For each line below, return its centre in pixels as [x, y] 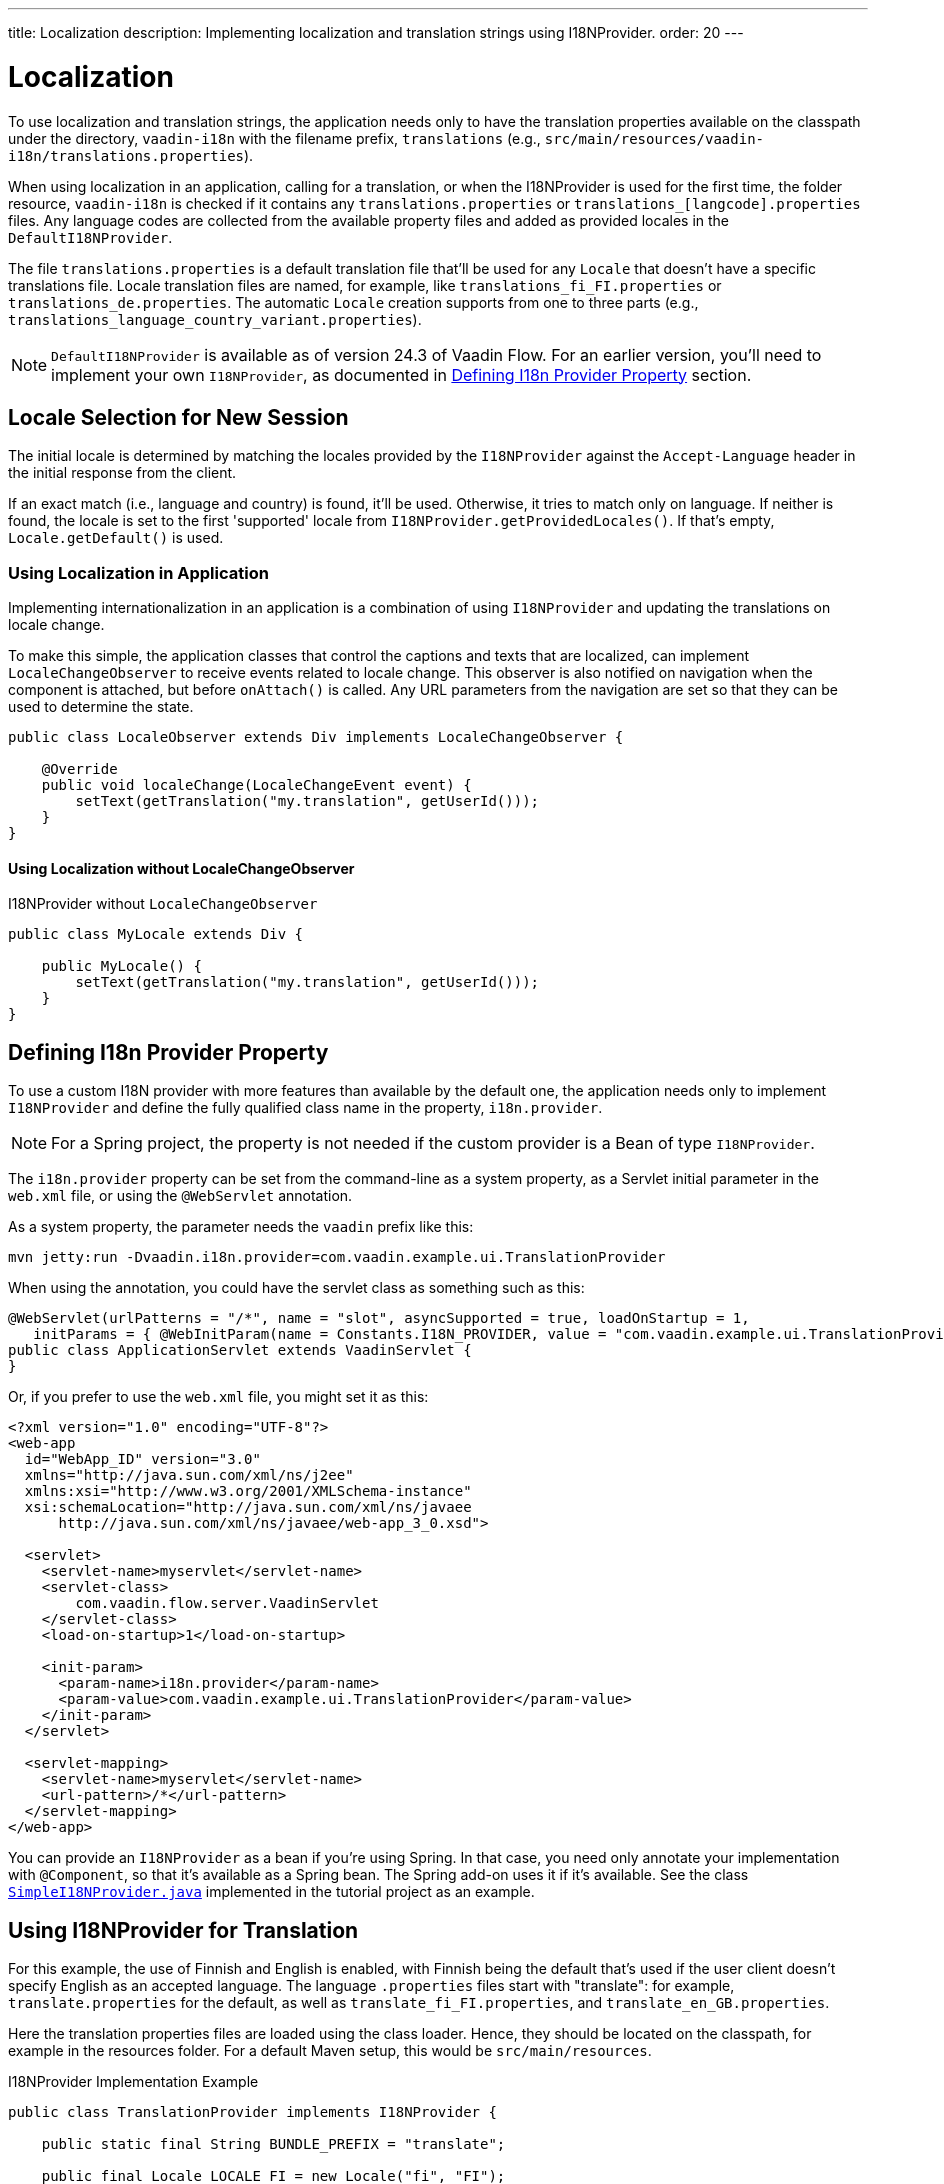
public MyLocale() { [121, 966]
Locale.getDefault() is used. [116, 538]
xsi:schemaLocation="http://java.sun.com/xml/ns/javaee [248, 1507]
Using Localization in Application [138, 572]
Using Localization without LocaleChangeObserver [181, 868]
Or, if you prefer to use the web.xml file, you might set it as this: [218, 1397]
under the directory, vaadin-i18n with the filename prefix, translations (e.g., [274, 138]
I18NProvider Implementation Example [133, 2081]
